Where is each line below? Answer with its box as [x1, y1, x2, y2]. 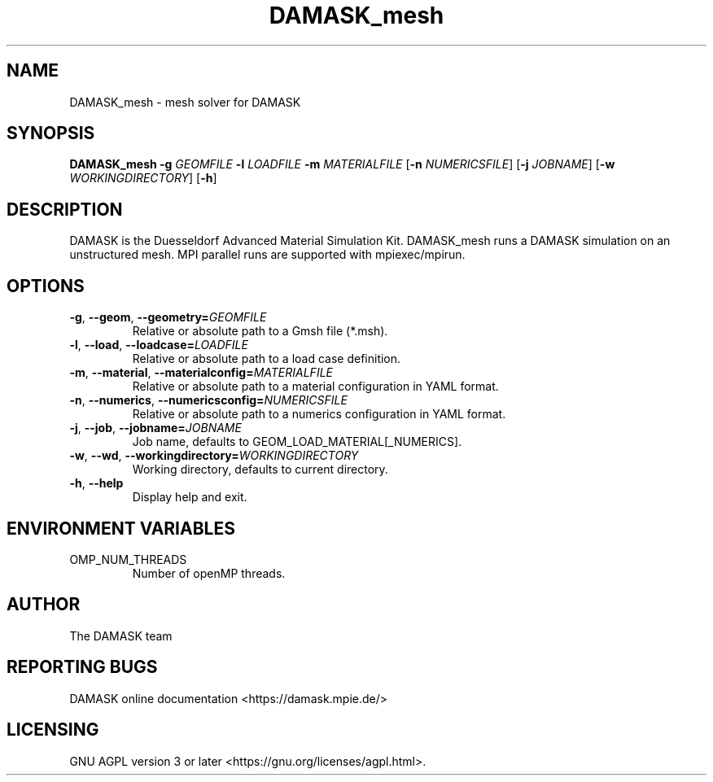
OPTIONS [7, 275, 85, 296]
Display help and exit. [132, 490, 247, 505]
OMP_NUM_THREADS [69, 552, 187, 566]
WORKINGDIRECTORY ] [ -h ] [69, 171, 217, 186]
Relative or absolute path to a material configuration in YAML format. [132, 379, 499, 394]
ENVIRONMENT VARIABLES [7, 518, 235, 539]
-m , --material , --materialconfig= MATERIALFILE [69, 365, 333, 380]
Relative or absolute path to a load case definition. [132, 352, 401, 366]
